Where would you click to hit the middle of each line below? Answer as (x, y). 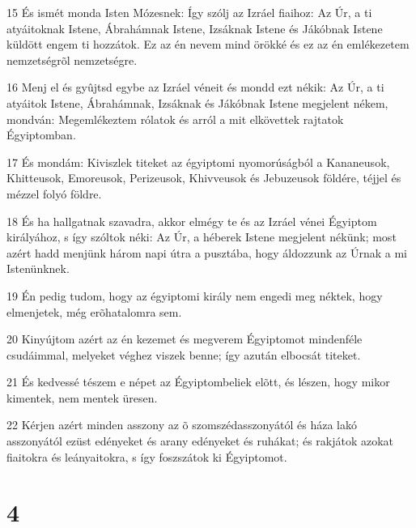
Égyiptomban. (41, 135)
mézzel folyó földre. (54, 193)
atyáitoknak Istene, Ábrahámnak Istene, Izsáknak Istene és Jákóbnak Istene (195, 28)
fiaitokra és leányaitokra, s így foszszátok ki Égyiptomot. (147, 456)
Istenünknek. (38, 268)
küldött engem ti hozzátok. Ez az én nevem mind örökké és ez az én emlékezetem (208, 44)
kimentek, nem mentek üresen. (82, 397)
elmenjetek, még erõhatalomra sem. (94, 311)
